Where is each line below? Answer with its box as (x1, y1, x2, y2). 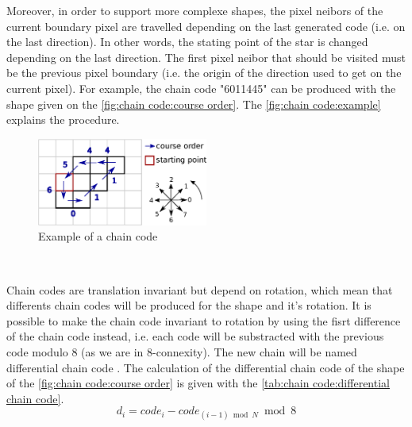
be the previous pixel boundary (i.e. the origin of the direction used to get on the (6, 64, 402, 81)
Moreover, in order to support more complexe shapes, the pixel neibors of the (6, 2, 383, 18)
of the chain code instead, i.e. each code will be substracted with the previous (6, 328, 384, 344)
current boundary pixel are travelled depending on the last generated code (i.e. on (6, 17, 406, 34)
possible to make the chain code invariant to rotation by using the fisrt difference (6, 312, 401, 329)
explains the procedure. (6, 111, 120, 128)
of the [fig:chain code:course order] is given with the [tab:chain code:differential (6, 375, 390, 391)
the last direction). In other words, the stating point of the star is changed (6, 33, 368, 50)
